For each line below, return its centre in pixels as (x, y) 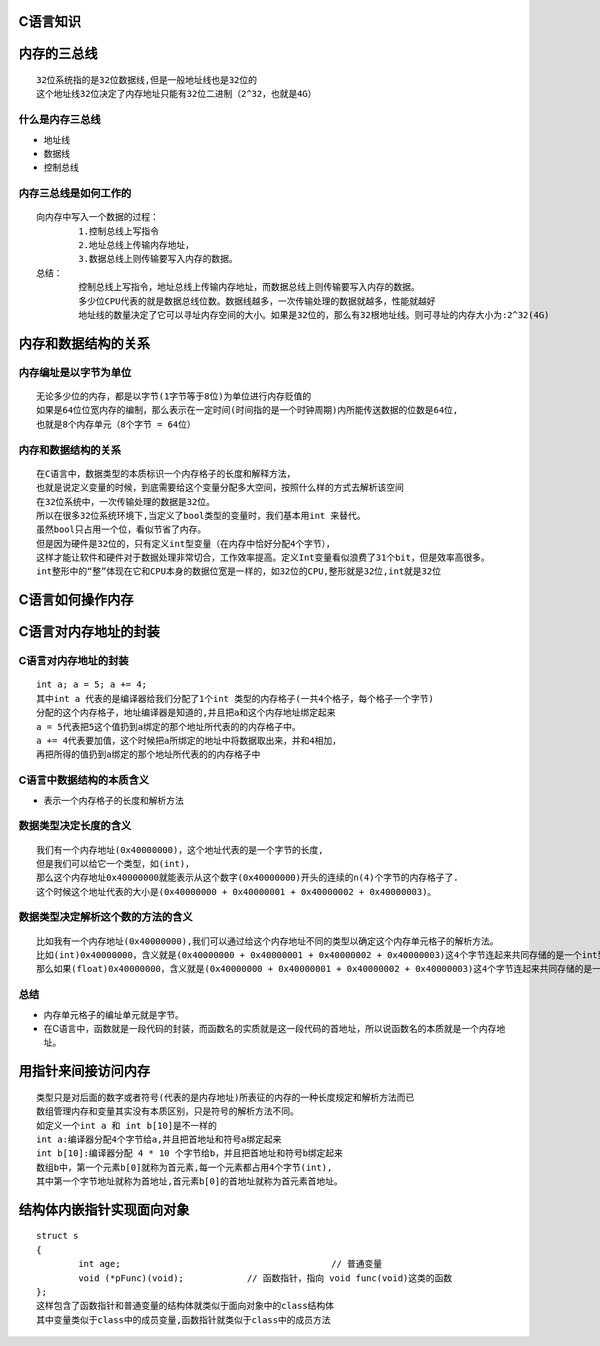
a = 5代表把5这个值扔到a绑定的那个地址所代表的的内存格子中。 (168, 726)
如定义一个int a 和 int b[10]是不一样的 (126, 1125)
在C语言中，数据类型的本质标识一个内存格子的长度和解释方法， (166, 473)
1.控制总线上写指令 (119, 231)
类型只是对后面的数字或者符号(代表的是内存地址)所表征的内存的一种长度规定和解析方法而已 (225, 1097)
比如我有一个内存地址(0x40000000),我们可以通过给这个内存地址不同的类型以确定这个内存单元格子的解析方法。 (267, 941)
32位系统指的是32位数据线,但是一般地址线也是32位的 (146, 80)
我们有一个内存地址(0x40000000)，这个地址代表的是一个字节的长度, (180, 849)
